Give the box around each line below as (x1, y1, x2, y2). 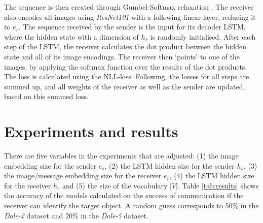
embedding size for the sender (4, 160, 96, 171)
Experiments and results (4, 121, 178, 142)
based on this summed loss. (4, 91, 89, 102)
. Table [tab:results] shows (177, 180, 258, 190)
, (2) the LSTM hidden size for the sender (104, 160, 235, 171)
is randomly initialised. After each (150, 31, 256, 42)
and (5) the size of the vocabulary (62, 180, 168, 190)
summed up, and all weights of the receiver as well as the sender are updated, (4, 81, 245, 91)
